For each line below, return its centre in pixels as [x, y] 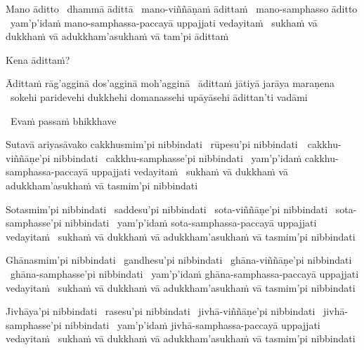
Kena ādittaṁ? [38, 59]
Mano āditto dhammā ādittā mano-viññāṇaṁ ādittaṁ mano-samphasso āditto [182, 8]
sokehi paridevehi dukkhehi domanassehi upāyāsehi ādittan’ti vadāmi [159, 96]
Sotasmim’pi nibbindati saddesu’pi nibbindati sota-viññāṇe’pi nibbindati [167, 209]
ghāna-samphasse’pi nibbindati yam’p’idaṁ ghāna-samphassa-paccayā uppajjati [184, 273]
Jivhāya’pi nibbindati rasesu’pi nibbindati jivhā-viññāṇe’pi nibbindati [161, 311]
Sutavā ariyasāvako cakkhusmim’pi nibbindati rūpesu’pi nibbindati [152, 144]
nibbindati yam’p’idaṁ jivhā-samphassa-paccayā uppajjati [193, 324]
